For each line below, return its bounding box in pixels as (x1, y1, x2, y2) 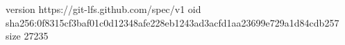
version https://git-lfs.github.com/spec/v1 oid (6, 2, 201, 16)
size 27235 (6, 29, 49, 43)
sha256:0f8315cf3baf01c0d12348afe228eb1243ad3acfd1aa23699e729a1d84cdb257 (6, 15, 339, 29)
